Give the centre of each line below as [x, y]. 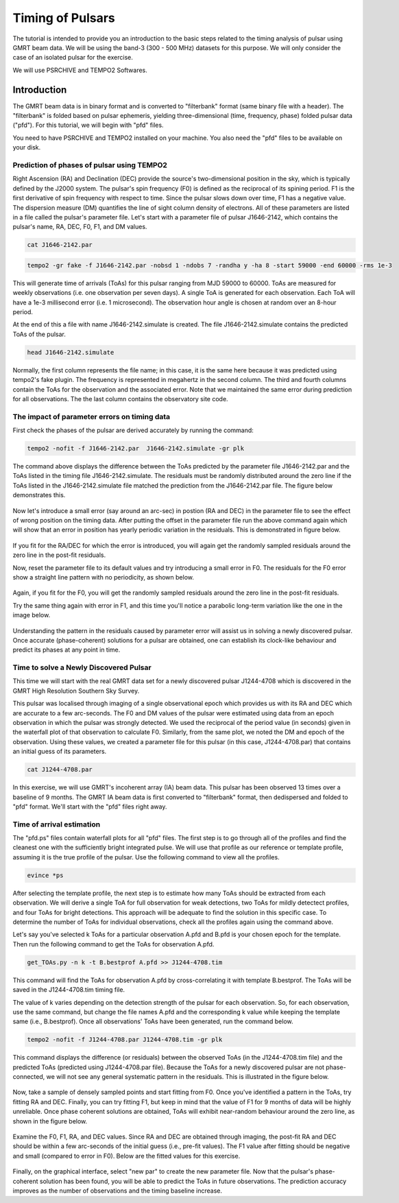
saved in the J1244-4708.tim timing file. [69, 990]
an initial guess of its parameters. [60, 752]
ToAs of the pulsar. [39, 334]
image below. [32, 615]
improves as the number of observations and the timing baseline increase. [118, 1191]
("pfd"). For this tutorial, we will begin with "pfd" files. [88, 125]
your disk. [27, 147]
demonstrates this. [39, 495]
